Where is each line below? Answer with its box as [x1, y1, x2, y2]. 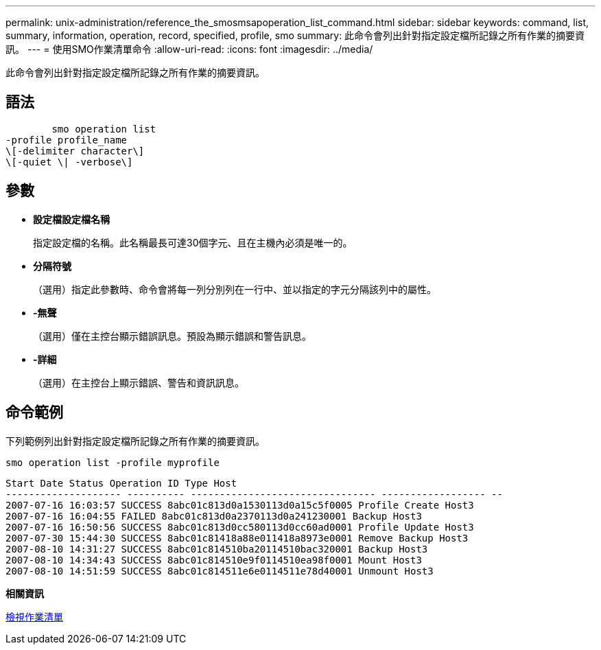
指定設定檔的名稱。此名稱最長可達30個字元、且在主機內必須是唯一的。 [33, 236, 353, 248]
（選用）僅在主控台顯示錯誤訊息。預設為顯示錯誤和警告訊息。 [33, 329, 311, 342]
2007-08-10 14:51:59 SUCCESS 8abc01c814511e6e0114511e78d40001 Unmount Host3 [5, 565, 434, 577]
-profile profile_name [5, 134, 128, 146]
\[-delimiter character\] [5, 145, 145, 156]
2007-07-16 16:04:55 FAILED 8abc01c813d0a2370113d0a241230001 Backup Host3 [5, 510, 422, 522]
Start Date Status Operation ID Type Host [5, 477, 237, 489]
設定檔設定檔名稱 [33, 213, 110, 225]
